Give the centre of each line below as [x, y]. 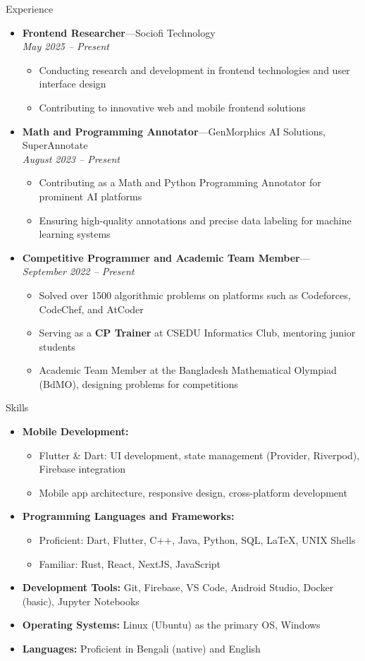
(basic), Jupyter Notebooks [81, 601]
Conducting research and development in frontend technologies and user [194, 69]
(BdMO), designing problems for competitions [138, 383]
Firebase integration [82, 469]
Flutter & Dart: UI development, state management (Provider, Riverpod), [199, 455]
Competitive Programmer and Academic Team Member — [166, 257]
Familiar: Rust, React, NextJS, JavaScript [130, 563]
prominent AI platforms [91, 196]
